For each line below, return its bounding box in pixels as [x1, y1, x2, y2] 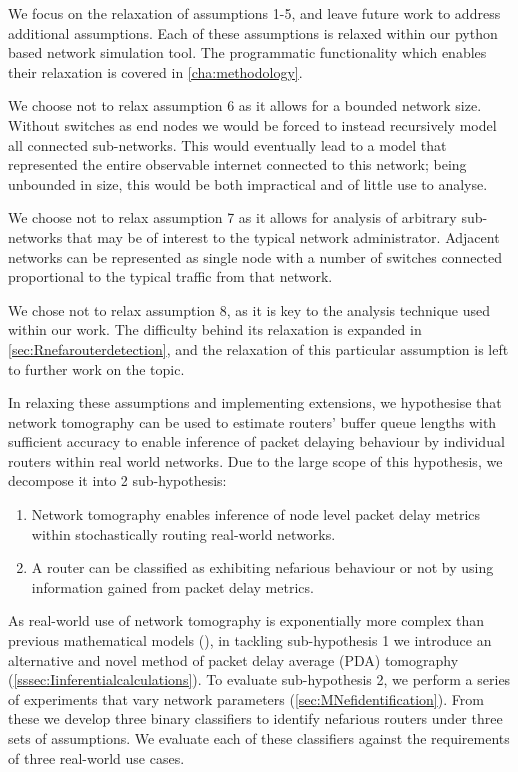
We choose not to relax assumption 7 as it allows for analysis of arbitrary [8, 207, 457, 228]
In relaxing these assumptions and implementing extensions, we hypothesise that [8, 392, 502, 413]
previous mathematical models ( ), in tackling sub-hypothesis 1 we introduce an [8, 630, 492, 651]
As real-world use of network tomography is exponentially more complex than [8, 610, 485, 631]
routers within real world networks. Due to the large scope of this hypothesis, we [8, 450, 503, 471]
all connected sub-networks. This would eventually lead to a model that [8, 134, 447, 155]
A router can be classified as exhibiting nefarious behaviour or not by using [31, 557, 494, 578]
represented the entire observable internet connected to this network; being [8, 154, 467, 175]
